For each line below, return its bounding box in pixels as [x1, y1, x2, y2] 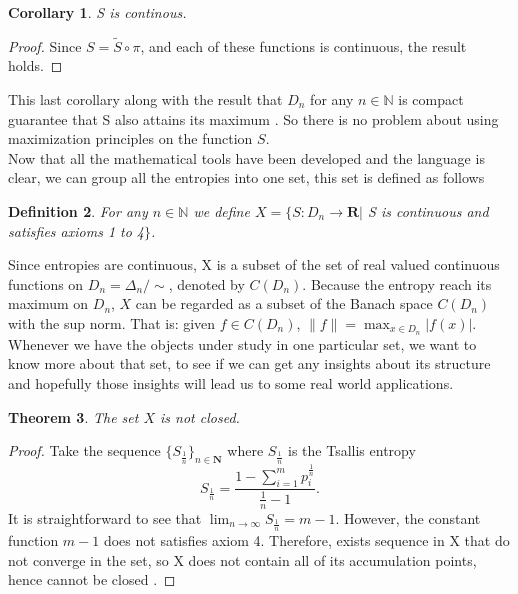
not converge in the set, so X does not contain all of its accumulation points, [8, 549, 477, 570]
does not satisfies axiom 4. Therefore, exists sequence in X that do [103, 530, 510, 551]
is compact [398, 89, 464, 109]
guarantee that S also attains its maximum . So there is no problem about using [8, 108, 499, 129]
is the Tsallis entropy [288, 440, 416, 461]
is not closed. [160, 406, 240, 427]
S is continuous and [368, 200, 489, 221]
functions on [8, 273, 84, 294]
